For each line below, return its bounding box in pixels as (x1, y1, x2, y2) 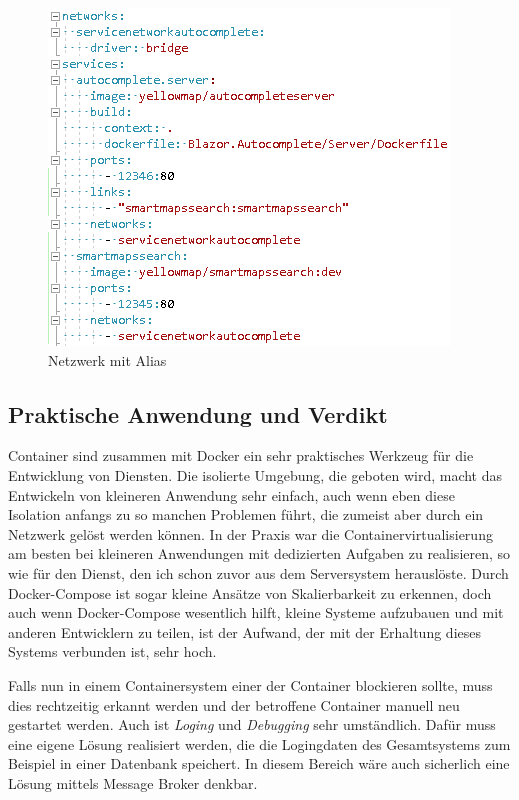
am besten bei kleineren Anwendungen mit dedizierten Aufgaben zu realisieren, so (8, 543, 511, 564)
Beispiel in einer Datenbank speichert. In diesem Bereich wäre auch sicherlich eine (8, 753, 510, 774)
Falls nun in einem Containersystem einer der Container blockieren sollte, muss (8, 674, 493, 695)
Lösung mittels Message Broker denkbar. (8, 772, 258, 793)
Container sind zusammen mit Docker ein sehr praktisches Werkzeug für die (8, 445, 474, 466)
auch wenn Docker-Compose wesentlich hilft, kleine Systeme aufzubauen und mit (8, 602, 504, 623)
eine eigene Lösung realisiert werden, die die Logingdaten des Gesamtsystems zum (8, 733, 511, 754)
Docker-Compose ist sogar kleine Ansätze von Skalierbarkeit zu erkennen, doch (8, 582, 492, 603)
